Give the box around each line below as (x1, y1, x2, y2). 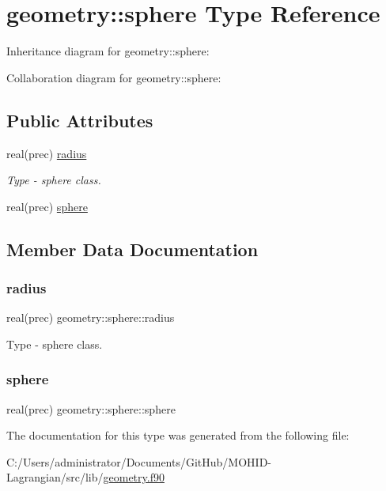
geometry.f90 (103, 469, 165, 485)
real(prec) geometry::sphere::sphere (6, 400, 176, 417)
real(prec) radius (6, 145, 87, 161)
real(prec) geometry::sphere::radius (6, 309, 175, 326)
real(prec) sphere (6, 198, 88, 214)
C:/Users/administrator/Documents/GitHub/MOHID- (6, 453, 271, 470)
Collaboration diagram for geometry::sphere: (6, 69, 221, 85)
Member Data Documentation (6, 236, 259, 261)
